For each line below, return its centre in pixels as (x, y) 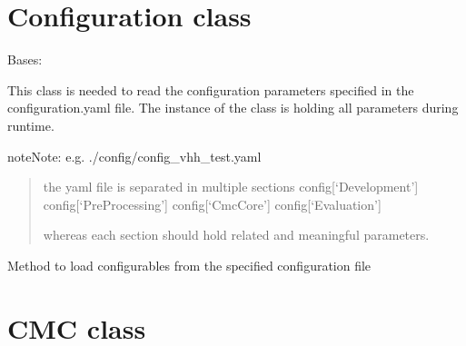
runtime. (31, 125)
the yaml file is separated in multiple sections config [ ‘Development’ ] (231, 187)
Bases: (25, 59)
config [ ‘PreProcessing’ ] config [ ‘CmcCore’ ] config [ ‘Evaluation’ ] (212, 204)
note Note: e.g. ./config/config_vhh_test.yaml (134, 156)
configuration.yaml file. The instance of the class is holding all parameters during (233, 108)
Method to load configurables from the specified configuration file (189, 265)
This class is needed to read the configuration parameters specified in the (211, 89)
